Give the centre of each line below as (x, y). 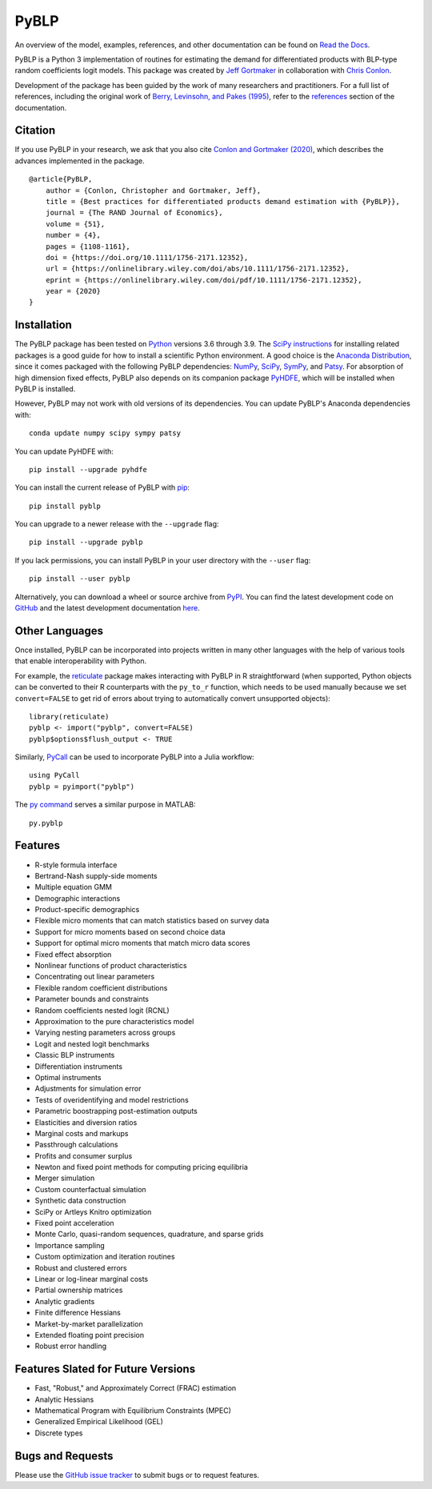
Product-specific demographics (87, 910)
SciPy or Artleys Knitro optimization (93, 1211)
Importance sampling (70, 1245)
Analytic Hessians (64, 1399)
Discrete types (59, 1433)
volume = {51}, (75, 224)
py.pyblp (46, 823)
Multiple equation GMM (73, 887)
